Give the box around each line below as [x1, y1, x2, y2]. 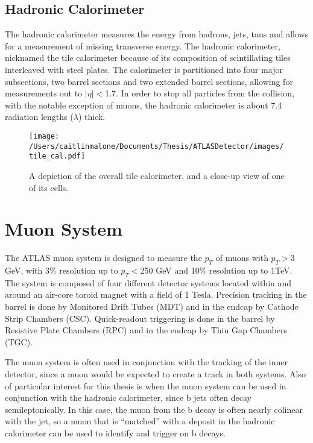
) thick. [78, 110, 106, 123]
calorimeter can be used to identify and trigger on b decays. [5, 426, 226, 439]
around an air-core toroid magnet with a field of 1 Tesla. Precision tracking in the [5, 288, 307, 301]
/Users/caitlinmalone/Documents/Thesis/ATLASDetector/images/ [29, 142, 284, 151]
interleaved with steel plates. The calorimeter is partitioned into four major [5, 63, 283, 75]
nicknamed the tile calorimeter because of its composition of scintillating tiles [5, 51, 291, 64]
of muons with [215, 251, 268, 264]
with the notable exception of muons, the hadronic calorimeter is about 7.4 [5, 98, 282, 111]
